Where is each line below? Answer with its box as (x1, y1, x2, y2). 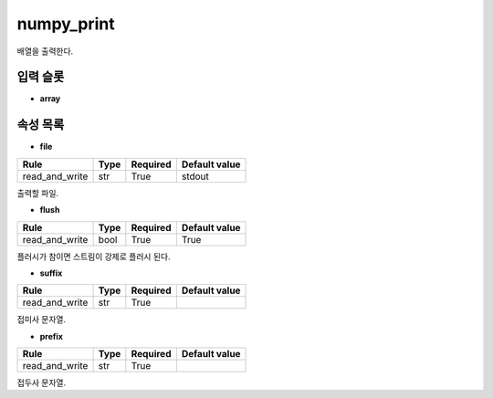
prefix (39, 330, 64, 341)
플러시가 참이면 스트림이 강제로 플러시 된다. (16, 251, 171, 262)
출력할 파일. (16, 187, 59, 198)
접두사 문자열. (16, 377, 67, 388)
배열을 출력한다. (16, 46, 74, 57)
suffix (39, 267, 63, 278)
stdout (181, 170, 210, 183)
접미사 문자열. (16, 314, 67, 325)
